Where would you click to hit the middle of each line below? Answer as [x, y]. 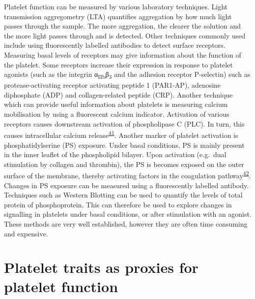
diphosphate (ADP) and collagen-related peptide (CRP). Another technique [118, 94]
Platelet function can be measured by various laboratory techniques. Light [116, 6]
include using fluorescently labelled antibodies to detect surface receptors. [115, 45]
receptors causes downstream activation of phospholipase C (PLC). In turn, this [124, 123]
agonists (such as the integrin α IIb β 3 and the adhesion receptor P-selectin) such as [127, 75]
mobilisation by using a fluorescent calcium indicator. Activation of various [117, 114]
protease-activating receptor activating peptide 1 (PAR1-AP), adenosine [113, 85]
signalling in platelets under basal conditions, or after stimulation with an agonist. [128, 214]
